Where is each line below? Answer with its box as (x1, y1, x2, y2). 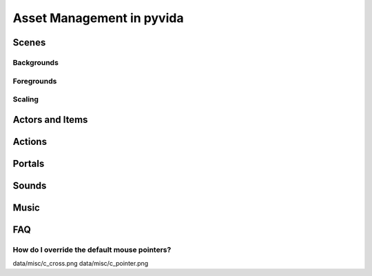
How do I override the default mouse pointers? (12, 245, 172, 255)
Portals (12, 157, 45, 169)
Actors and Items (12, 114, 88, 126)
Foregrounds (12, 76, 57, 86)
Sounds (12, 179, 47, 191)
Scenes (12, 37, 46, 48)
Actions (12, 135, 48, 148)
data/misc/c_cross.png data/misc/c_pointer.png (12, 259, 149, 268)
